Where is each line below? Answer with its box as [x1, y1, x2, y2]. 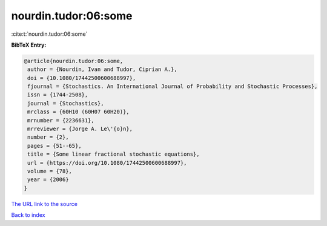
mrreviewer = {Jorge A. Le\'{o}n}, [27, 125, 133, 133]
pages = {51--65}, [27, 142, 82, 149]
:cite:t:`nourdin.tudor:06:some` [11, 30, 88, 38]
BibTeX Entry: [11, 41, 47, 48]
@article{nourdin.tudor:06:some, [24, 58, 124, 64]
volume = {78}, [27, 168, 73, 174]
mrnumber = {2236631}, [27, 117, 95, 124]
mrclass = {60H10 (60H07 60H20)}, [27, 108, 130, 115]
